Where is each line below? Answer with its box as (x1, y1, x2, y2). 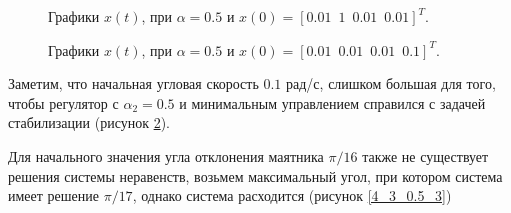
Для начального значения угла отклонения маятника (8, 145, 324, 166)
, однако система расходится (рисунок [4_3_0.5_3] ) (132, 185, 452, 206)
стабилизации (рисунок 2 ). (8, 112, 170, 133)
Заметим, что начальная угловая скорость (8, 73, 259, 94)
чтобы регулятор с (8, 92, 119, 113)
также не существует (362, 145, 489, 166)
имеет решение (8, 185, 99, 206)
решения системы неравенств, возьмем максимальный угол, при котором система (8, 165, 503, 186)
